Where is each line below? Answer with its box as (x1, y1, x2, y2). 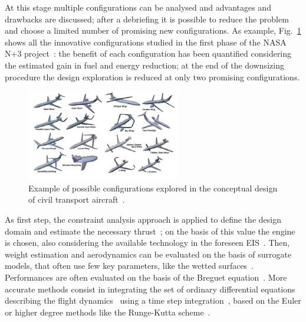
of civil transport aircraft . (28, 193, 125, 206)
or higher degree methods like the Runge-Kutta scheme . (5, 305, 210, 318)
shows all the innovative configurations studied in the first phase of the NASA (5, 35, 287, 48)
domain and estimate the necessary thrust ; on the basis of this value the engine (5, 225, 295, 237)
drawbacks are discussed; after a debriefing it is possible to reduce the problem (5, 12, 289, 25)
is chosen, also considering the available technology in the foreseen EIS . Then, (5, 236, 290, 249)
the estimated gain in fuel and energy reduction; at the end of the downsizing (5, 58, 284, 71)
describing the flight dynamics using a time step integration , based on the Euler (5, 294, 301, 307)
